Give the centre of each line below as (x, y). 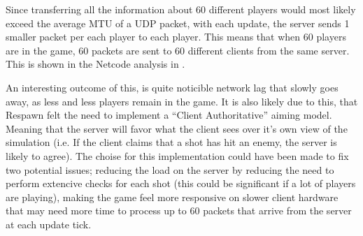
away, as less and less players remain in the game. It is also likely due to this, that (182, 101)
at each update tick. (49, 224)
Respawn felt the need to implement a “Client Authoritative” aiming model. (169, 115)
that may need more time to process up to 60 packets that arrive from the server (179, 211)
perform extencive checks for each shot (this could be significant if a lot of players (181, 183)
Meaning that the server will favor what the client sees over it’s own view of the (177, 128)
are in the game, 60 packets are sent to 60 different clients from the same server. (178, 50)
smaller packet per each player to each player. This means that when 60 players (176, 37)
